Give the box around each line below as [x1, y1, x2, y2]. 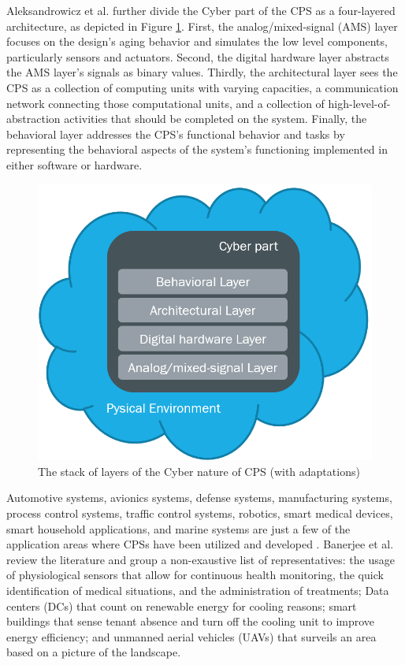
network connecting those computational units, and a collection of [6, 95, 325, 111]
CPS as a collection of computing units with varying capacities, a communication [6, 79, 399, 95]
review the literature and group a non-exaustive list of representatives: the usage [6, 551, 395, 567]
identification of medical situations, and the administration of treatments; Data [6, 581, 389, 598]
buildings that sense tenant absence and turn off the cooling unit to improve [6, 613, 375, 630]
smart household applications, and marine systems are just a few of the [6, 520, 351, 537]
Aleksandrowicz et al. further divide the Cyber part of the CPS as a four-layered [6, 2, 396, 18]
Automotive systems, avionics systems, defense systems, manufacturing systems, [6, 489, 392, 506]
